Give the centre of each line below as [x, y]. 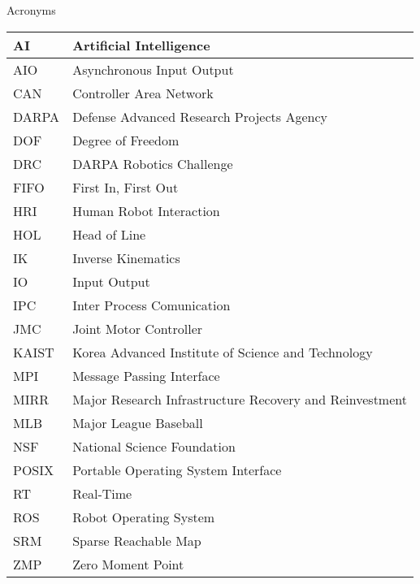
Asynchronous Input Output [153, 69]
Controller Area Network [143, 93]
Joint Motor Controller [138, 328]
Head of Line [109, 234]
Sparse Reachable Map [137, 540]
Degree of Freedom [126, 140]
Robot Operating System [144, 517]
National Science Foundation [154, 446]
